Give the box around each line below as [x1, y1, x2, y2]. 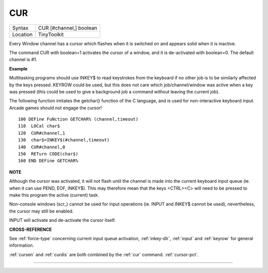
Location [12, 31, 33, 38]
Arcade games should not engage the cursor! [9, 105, 102, 111]
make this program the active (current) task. [9, 192, 99, 198]
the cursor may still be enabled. [9, 208, 74, 214]
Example [9, 66, 28, 71]
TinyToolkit [38, 31, 64, 38]
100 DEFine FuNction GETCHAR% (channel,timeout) [18, 117, 138, 122]
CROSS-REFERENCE [9, 226, 52, 232]
